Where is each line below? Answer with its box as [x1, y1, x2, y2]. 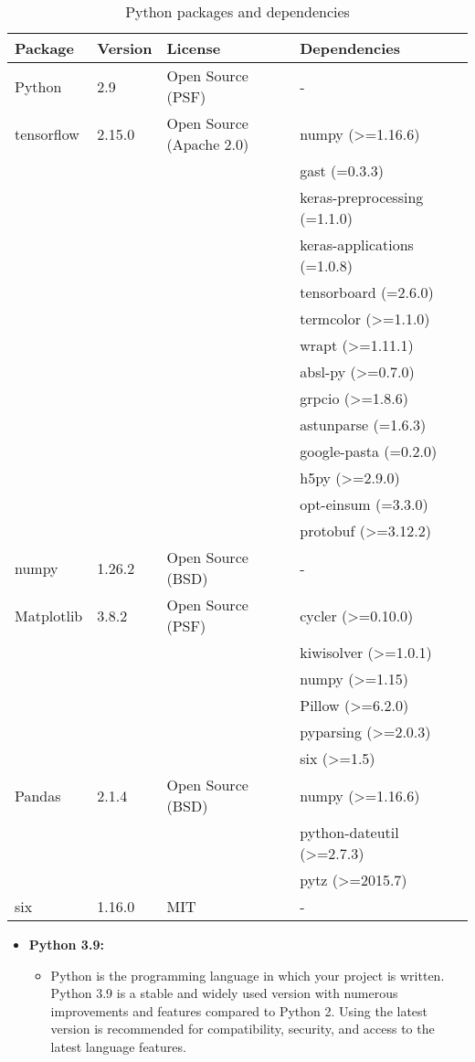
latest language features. [50, 1036, 186, 1056]
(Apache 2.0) [166, 133, 249, 154]
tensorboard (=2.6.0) [300, 281, 434, 303]
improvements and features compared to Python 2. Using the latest [50, 1001, 428, 1020]
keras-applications [300, 234, 414, 255]
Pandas [15, 784, 61, 806]
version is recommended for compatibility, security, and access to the [50, 1019, 435, 1038]
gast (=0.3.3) [300, 160, 384, 181]
